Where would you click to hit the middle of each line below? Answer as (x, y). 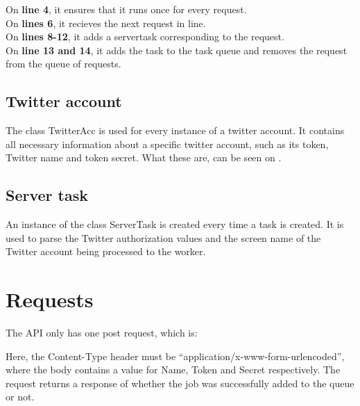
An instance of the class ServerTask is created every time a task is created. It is (175, 224)
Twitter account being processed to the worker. (106, 251)
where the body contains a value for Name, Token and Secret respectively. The (173, 370)
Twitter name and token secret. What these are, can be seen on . (144, 157)
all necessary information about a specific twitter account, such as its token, (167, 144)
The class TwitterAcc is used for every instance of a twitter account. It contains (175, 130)
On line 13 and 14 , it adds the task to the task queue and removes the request (177, 50)
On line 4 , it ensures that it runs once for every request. (126, 9)
